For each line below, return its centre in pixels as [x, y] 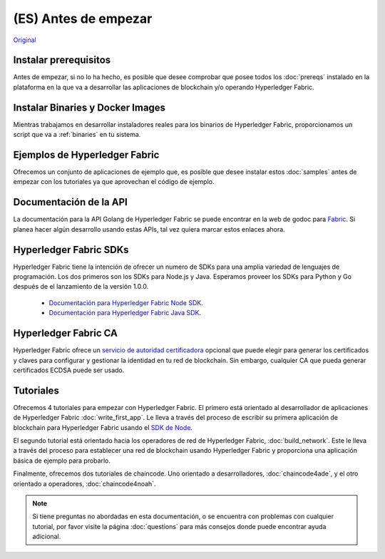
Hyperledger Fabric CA [65, 333]
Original [25, 40]
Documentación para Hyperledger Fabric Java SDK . [125, 313]
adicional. [47, 537]
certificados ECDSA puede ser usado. [69, 370]
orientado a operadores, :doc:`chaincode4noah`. [84, 483]
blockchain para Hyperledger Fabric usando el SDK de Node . [103, 427]
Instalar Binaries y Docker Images [89, 107]
